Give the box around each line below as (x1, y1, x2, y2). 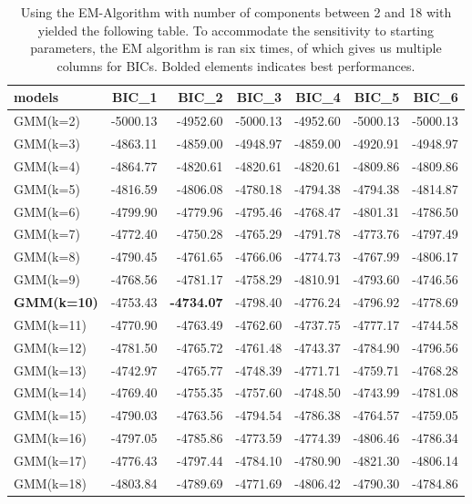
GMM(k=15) (14, 406, 87, 425)
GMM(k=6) (14, 201, 80, 221)
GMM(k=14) (14, 383, 87, 402)
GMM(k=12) (14, 337, 87, 356)
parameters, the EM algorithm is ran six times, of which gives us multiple (30, 38, 442, 57)
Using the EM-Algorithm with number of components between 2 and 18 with (20, 3, 452, 21)
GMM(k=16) (14, 428, 87, 447)
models (14, 87, 59, 107)
